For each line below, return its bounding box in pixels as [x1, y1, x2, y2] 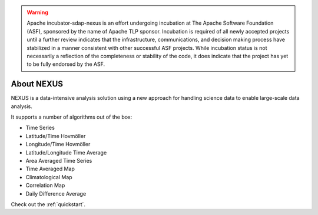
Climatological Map [25, 173, 73, 180]
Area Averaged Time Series [25, 157, 92, 164]
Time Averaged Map [25, 165, 75, 173]
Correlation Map [25, 182, 65, 189]
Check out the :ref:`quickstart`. [11, 200, 85, 208]
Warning [26, 9, 48, 16]
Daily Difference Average [25, 190, 87, 197]
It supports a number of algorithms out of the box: [11, 113, 132, 120]
